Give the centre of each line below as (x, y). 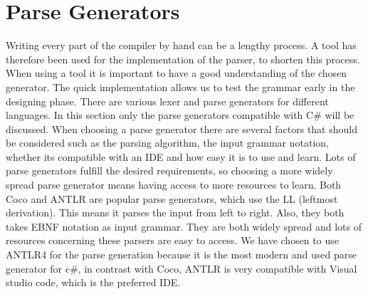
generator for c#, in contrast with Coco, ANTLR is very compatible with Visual (182, 268)
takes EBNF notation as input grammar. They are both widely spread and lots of (184, 226)
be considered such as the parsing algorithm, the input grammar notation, (167, 143)
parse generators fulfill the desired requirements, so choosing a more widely (169, 170)
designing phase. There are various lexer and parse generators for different (167, 101)
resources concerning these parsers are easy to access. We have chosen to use (172, 240)
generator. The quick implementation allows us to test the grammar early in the (180, 86)
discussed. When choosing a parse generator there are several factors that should (182, 128)
